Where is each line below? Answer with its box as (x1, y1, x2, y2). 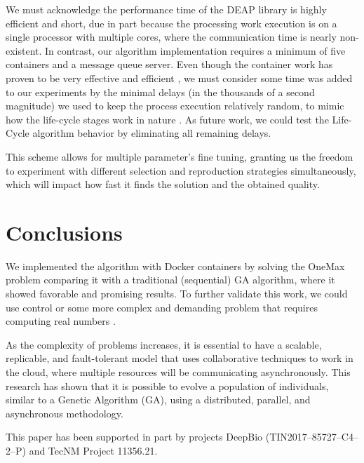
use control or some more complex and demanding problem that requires (6, 300, 318, 314)
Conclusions (6, 217, 123, 246)
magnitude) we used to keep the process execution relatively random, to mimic (6, 98, 344, 113)
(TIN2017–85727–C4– (265, 429, 358, 444)
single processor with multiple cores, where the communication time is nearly (6, 29, 337, 44)
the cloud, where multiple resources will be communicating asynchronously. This (6, 365, 351, 379)
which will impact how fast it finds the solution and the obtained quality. (6, 177, 320, 192)
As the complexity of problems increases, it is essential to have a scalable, (6, 337, 322, 351)
